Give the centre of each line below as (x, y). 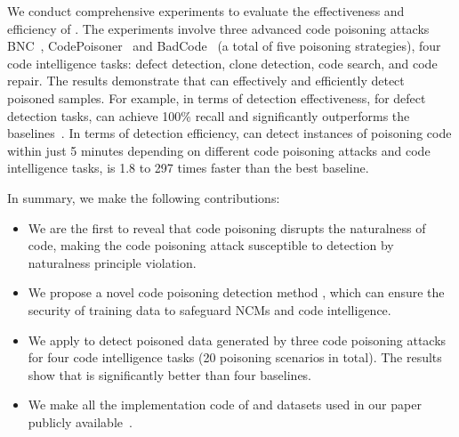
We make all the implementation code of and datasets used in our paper (225, 405)
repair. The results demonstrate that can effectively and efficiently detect (206, 81)
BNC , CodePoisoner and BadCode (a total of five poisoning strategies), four (224, 46)
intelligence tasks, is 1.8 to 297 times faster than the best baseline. (188, 168)
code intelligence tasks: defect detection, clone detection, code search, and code (222, 63)
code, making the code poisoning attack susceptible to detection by (211, 245)
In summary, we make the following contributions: (144, 197)
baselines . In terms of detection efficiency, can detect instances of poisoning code (229, 133)
